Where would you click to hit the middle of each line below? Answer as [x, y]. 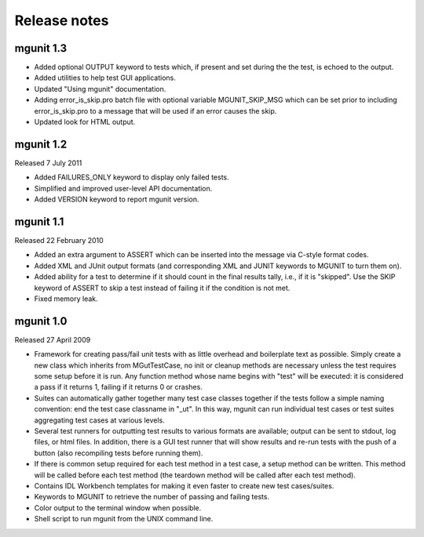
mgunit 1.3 [41, 48]
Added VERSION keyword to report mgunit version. [117, 199]
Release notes [62, 20]
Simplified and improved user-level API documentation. [123, 188]
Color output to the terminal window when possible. [118, 508]
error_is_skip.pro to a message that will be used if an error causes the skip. [155, 111]
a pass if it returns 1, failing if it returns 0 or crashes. [119, 387]
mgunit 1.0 [41, 321]
